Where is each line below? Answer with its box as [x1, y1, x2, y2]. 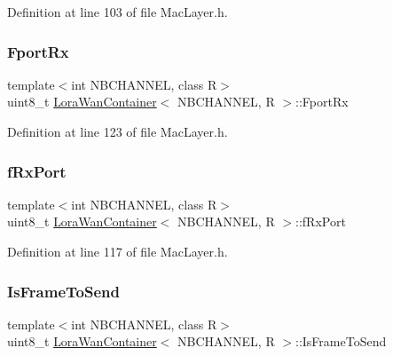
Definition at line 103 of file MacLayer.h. [7, 3, 228, 20]
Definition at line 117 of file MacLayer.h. [7, 242, 228, 260]
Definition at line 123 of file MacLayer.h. [7, 123, 228, 140]
